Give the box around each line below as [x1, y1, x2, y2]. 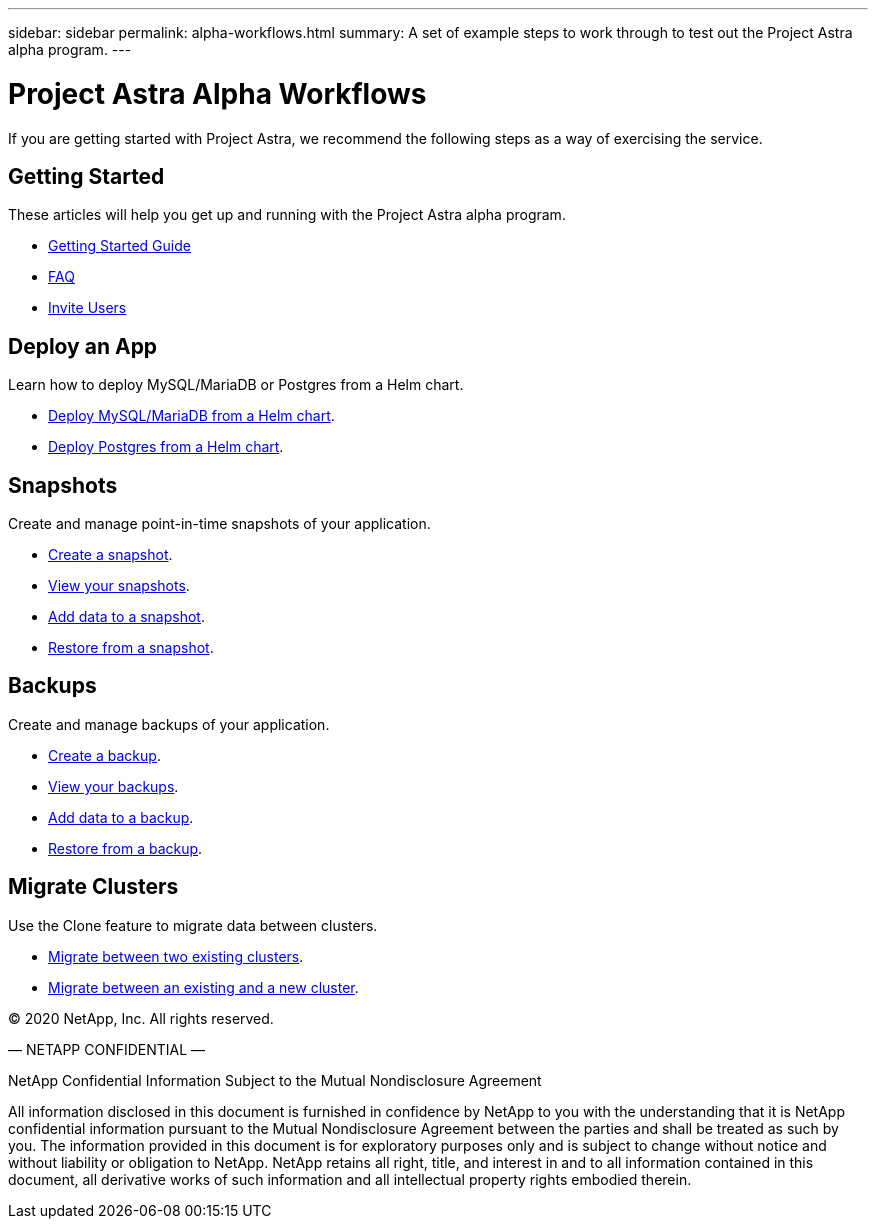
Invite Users [48, 299, 127, 317]
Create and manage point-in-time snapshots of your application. [8, 515, 431, 533]
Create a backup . [48, 746, 161, 764]
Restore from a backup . [48, 839, 203, 857]
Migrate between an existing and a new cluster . [48, 978, 359, 996]
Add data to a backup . [48, 808, 194, 826]
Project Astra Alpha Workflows [8, 76, 427, 111]
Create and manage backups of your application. [8, 715, 330, 733]
